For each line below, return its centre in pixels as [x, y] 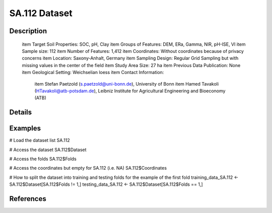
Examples [25, 128]
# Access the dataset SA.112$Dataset [48, 150]
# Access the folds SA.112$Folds [43, 159]
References [28, 199]
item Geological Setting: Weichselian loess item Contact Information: [93, 73]
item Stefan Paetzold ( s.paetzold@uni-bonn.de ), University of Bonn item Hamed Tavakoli [127, 84]
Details [21, 113]
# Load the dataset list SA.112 [40, 140]
